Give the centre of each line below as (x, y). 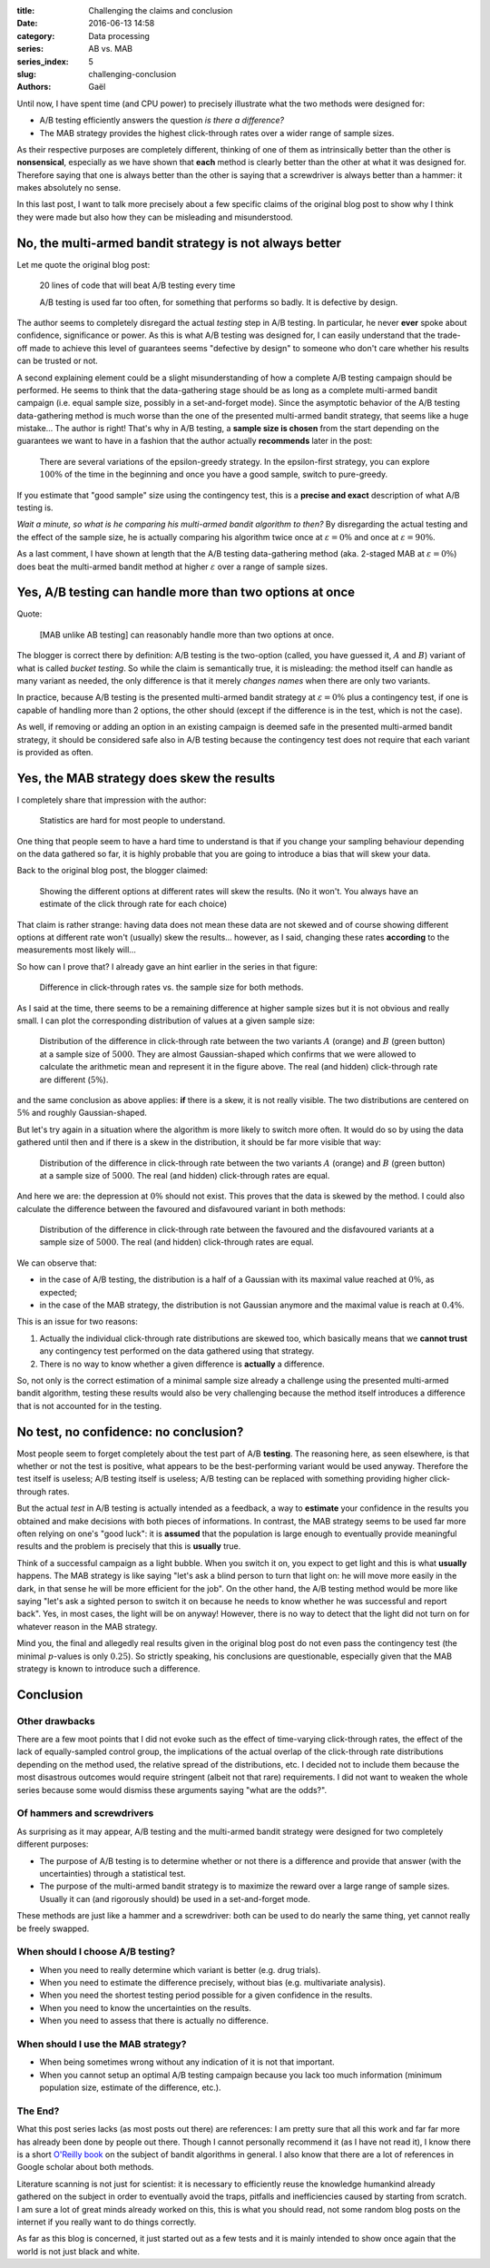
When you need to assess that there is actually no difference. (154, 2021)
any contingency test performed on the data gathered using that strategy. (177, 1351)
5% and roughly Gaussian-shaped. (82, 1113)
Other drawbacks (56, 1721)
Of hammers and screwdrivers (85, 1813)
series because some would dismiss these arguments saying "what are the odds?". (171, 1790)
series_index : (43, 61)
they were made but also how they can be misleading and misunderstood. (155, 217)
